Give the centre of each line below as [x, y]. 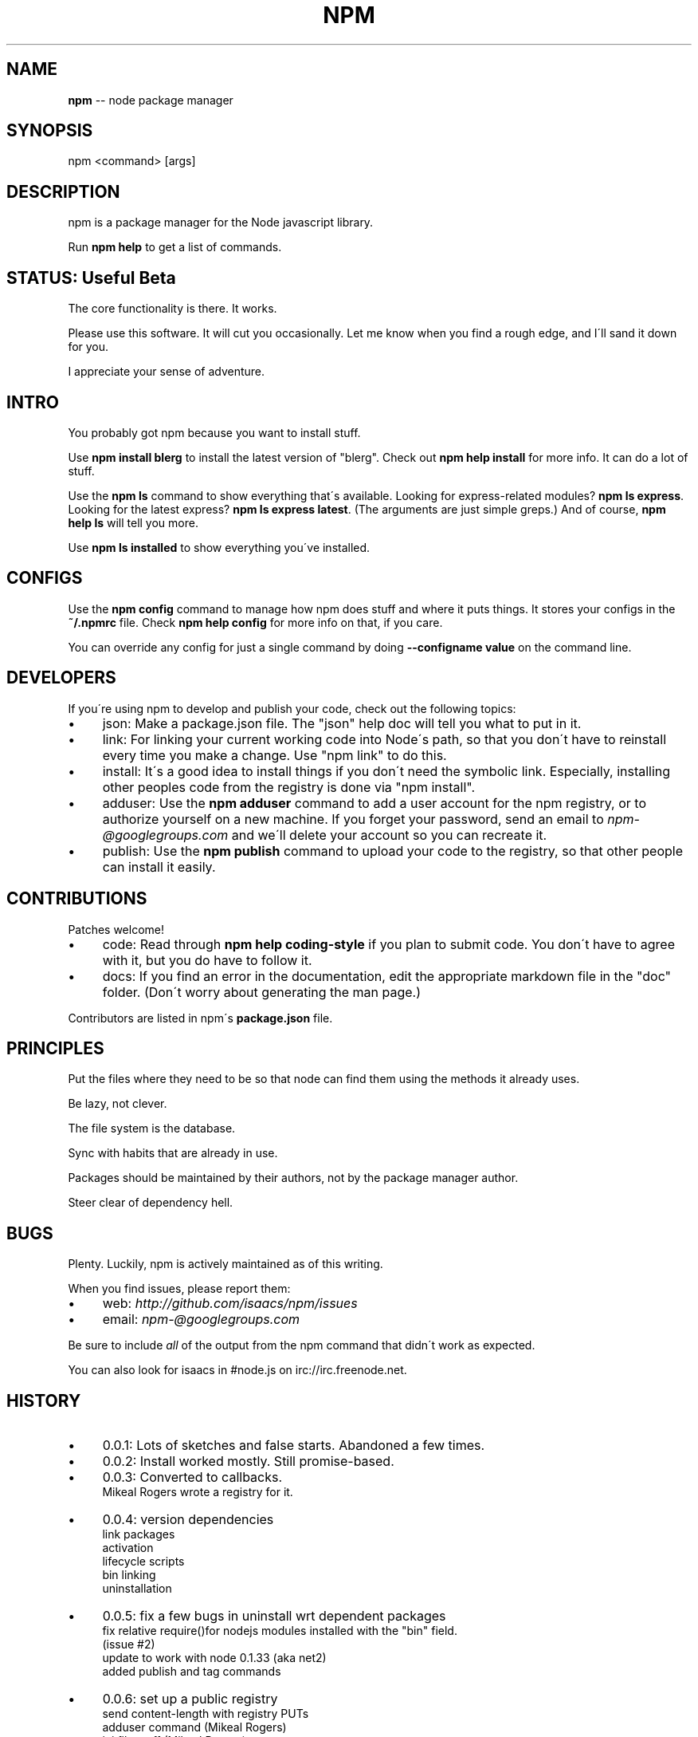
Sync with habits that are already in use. [173, 1153]
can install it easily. [159, 867]
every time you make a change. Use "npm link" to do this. [274, 755]
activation [128, 1548]
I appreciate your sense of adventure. [167, 372]
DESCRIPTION [63, 191]
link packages [139, 1534]
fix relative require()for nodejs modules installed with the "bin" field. [280, 1631]
